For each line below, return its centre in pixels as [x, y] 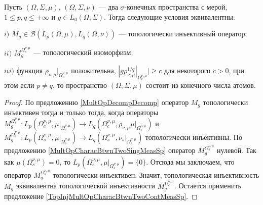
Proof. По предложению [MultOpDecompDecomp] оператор [97, 102]
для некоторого [187, 70]
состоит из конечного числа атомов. [201, 85]
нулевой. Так [237, 150]
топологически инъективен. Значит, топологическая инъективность [156, 174]
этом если [19, 85]
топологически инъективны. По [194, 137]
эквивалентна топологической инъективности [86, 186]
